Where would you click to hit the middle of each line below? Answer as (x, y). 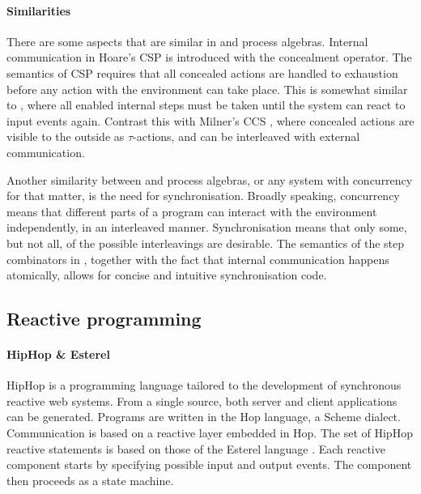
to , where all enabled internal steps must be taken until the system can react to (206, 105)
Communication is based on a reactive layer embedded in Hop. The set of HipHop (210, 433)
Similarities (39, 10)
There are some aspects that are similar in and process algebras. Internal (187, 41)
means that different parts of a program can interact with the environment (192, 211)
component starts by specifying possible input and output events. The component (209, 464)
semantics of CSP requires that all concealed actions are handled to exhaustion (202, 72)
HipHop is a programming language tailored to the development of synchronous (204, 385)
